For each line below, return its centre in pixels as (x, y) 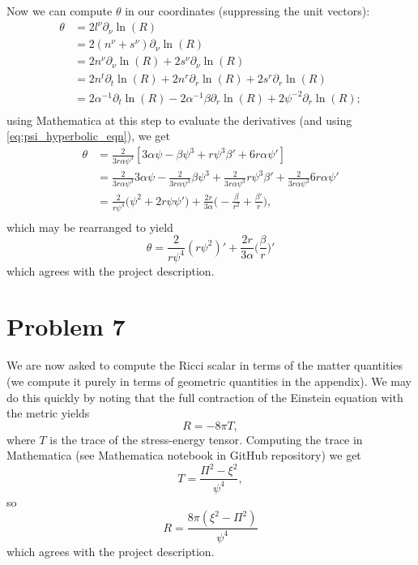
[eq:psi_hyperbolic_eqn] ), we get (88, 136)
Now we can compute (60, 11)
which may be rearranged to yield (90, 227)
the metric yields (48, 413)
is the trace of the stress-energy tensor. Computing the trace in (206, 439)
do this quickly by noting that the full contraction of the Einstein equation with (205, 397)
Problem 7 (66, 326)
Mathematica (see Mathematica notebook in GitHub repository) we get (184, 455)
